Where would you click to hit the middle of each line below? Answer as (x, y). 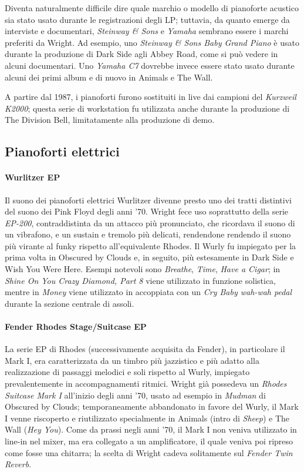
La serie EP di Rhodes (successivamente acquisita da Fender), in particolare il (145, 349)
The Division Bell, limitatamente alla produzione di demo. (110, 120)
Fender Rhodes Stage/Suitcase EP (76, 327)
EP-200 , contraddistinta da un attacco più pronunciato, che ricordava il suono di (150, 222)
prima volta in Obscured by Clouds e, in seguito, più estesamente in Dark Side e (149, 257)
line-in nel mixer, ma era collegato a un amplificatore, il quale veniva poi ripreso (149, 441)
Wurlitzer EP (33, 177)
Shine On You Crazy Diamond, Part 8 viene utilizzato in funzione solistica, (141, 280)
